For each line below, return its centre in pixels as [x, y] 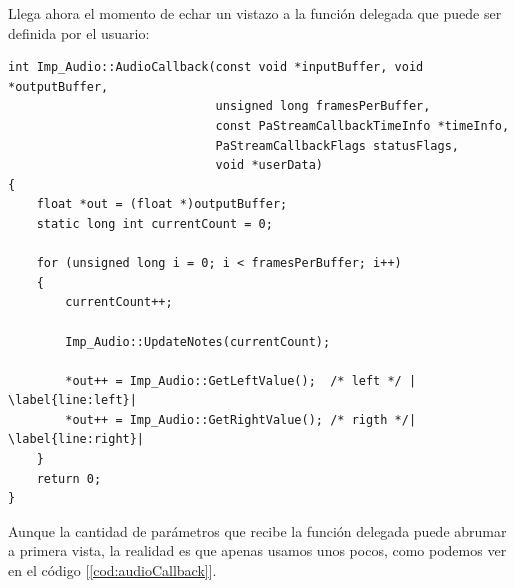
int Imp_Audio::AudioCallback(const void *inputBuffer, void [216, 67]
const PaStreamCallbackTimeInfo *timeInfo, [362, 125]
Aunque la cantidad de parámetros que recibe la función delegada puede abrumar [257, 530]
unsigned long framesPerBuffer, [323, 106]
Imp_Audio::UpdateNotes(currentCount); [198, 341]
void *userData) [269, 165]
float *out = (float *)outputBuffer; [162, 204]
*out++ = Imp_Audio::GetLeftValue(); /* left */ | [241, 380]
